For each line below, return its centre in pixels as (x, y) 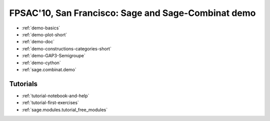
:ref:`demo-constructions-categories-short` (67, 49)
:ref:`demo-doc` (38, 42)
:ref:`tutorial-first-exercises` (50, 103)
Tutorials (23, 84)
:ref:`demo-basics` (41, 28)
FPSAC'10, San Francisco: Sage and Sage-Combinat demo (132, 13)
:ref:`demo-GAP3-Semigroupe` (53, 56)
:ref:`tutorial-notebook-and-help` (55, 96)
